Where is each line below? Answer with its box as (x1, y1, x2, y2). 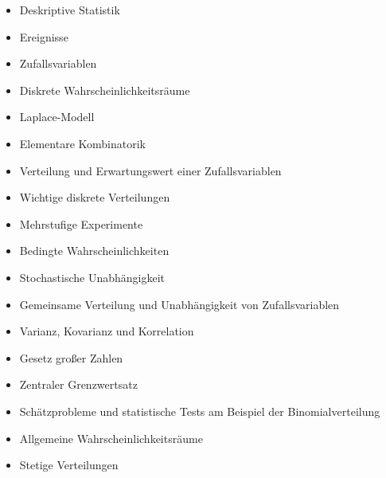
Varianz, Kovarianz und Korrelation (19, 323, 194, 339)
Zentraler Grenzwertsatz (19, 376, 138, 393)
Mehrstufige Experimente (19, 215, 143, 232)
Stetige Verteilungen (19, 456, 119, 473)
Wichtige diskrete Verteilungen (19, 189, 170, 206)
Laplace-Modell (19, 108, 95, 125)
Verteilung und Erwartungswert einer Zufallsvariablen (19, 162, 282, 178)
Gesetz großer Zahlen (19, 349, 123, 366)
